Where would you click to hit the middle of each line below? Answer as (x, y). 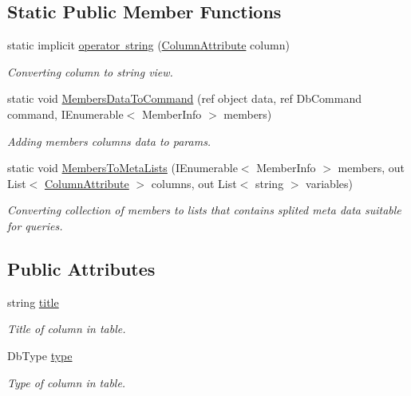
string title (33, 302)
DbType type (40, 355)
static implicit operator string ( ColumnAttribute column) (148, 45)
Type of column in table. (67, 382)
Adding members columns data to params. (109, 141)
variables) (329, 183)
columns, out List (194, 183)
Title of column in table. (67, 329)
